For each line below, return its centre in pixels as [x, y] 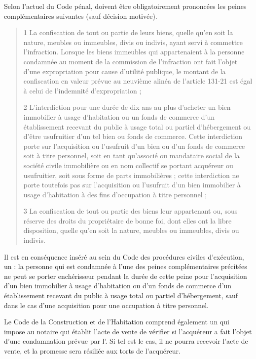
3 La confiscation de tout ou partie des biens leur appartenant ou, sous [130, 211]
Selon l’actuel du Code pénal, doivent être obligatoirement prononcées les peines [125, 6]
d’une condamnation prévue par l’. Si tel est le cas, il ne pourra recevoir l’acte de [126, 341]
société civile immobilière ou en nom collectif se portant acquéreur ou [128, 165]
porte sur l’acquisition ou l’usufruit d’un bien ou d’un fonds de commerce [134, 146]
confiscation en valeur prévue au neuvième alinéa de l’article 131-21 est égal [138, 81]
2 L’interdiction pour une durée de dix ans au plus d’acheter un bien [127, 107]
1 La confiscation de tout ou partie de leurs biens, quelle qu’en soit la [128, 32]
